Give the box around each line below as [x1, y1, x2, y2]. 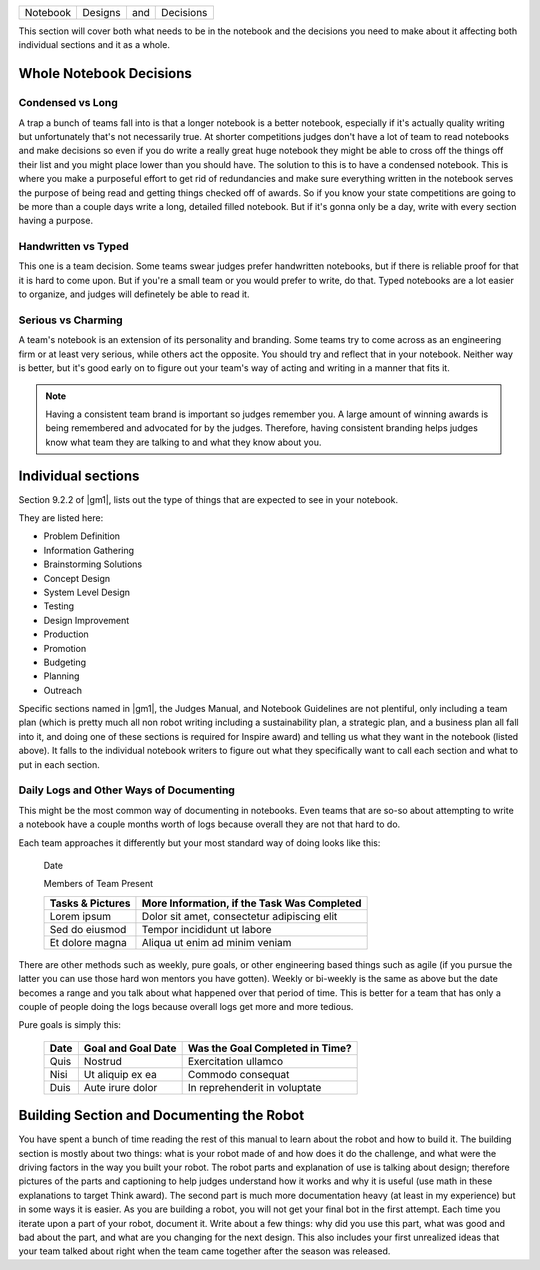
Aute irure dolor [83, 1080, 158, 1094]
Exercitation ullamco [187, 1054, 284, 1068]
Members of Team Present [43, 878, 154, 890]
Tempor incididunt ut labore [141, 922, 272, 936]
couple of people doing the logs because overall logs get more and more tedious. [18, 1000, 354, 1012]
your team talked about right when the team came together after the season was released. [18, 1245, 391, 1257]
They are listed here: [18, 511, 104, 524]
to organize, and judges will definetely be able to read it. [18, 288, 250, 300]
